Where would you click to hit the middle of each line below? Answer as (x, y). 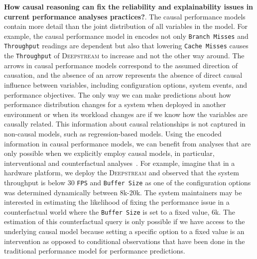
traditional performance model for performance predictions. (95, 251)
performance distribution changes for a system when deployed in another (115, 104)
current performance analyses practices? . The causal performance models (125, 16)
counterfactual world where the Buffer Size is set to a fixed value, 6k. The (120, 211)
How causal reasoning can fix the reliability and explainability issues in (129, 6)
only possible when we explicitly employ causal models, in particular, (109, 153)
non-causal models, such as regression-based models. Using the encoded (113, 133)
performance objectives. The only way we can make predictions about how (118, 94)
